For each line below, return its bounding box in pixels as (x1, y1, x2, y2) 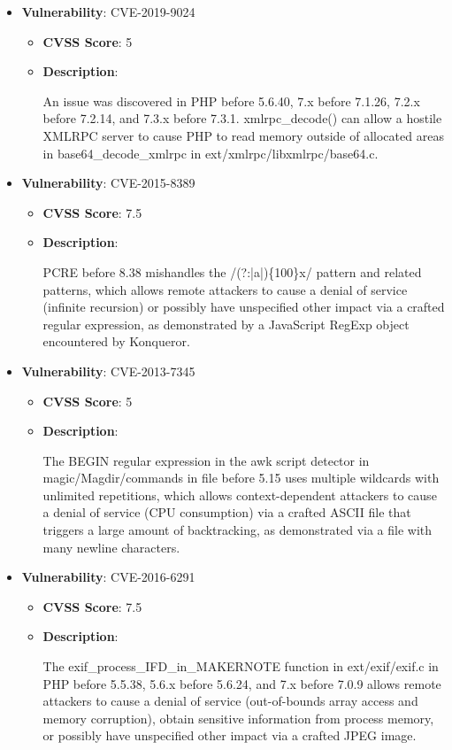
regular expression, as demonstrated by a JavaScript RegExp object (42, 314, 410, 333)
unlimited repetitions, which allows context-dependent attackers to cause (42, 485, 437, 504)
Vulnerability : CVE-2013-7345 (21, 361, 195, 380)
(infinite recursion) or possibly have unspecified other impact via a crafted (42, 298, 445, 316)
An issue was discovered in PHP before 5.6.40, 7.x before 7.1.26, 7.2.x (42, 91, 420, 110)
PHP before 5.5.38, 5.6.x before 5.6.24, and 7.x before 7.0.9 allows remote (42, 674, 441, 692)
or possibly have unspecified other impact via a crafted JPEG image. (42, 726, 417, 745)
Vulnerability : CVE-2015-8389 (21, 174, 195, 192)
